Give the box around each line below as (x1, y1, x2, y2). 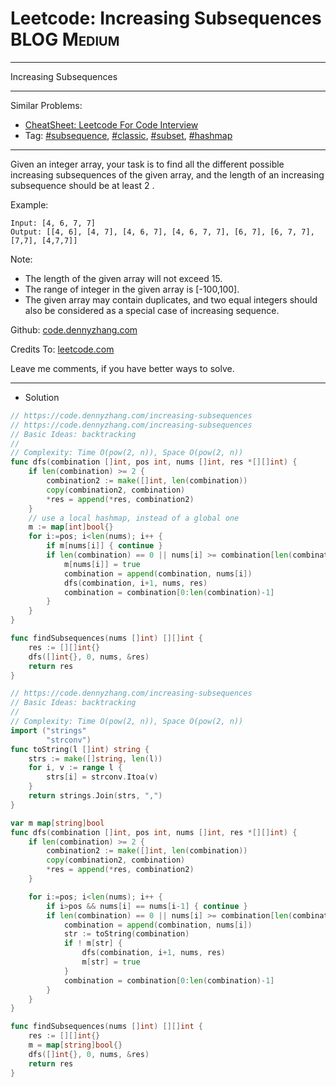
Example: (10, 198, 49, 211)
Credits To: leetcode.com (10, 343, 115, 355)
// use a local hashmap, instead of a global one (28, 513, 240, 523)
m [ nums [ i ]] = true (63, 559, 141, 569)
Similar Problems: (10, 99, 83, 111)
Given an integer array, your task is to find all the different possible (10, 158, 285, 170)
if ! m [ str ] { (63, 938, 123, 949)
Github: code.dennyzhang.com (10, 323, 138, 336)
